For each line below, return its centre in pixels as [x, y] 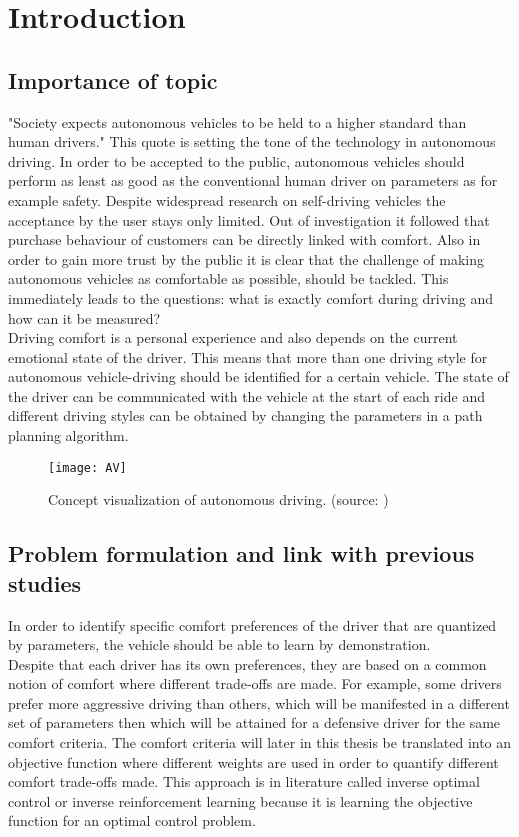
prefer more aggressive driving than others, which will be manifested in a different [259, 702]
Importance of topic [113, 79]
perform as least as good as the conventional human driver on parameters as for [253, 180]
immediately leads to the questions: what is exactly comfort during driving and [251, 297]
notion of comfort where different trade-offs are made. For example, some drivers [255, 683]
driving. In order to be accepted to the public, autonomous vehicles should [236, 160]
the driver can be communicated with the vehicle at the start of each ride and [246, 395]
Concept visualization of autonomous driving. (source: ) [218, 499]
